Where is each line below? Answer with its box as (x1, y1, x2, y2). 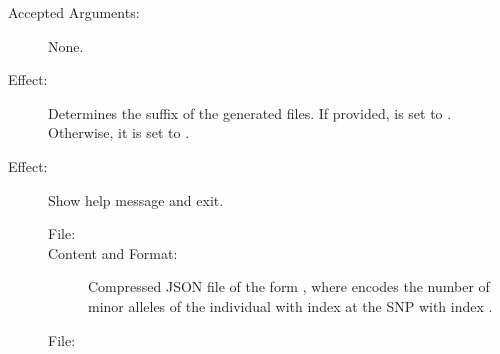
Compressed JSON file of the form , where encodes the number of (88, 276, 490, 297)
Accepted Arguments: (8, 2, 140, 22)
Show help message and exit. (48, 189, 224, 210)
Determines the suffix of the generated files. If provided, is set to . (48, 102, 452, 123)
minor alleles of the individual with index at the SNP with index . (88, 295, 493, 316)
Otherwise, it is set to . (48, 122, 190, 143)
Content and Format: (48, 242, 178, 263)
